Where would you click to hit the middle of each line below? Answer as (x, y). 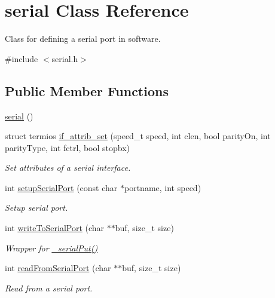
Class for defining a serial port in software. (83, 39)
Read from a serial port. (49, 288)
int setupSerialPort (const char (61, 187)
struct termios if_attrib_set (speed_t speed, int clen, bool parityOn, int (138, 136)
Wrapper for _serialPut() (51, 248)
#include (22, 58)
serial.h (65, 58)
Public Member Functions (87, 90)
